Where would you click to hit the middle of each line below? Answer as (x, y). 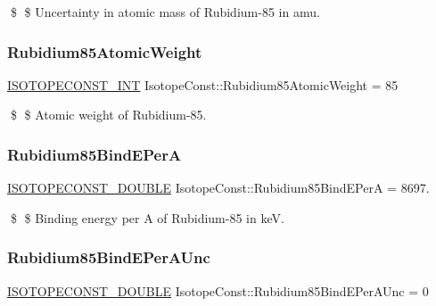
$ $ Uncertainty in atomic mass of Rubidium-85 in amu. (165, 12)
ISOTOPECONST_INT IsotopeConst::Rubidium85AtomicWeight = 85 (203, 84)
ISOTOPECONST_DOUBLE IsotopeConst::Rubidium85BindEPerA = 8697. (218, 188)
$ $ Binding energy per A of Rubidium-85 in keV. (147, 217)
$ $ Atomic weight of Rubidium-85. (108, 115)
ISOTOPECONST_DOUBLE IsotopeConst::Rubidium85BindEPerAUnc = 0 (218, 290)
